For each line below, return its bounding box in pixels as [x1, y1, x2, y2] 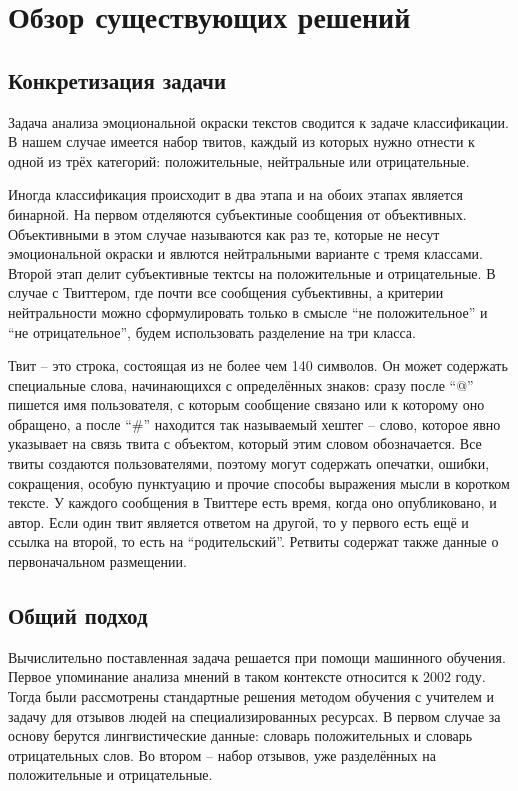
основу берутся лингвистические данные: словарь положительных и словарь [8, 725, 473, 746]
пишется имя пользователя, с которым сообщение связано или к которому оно [8, 394, 485, 415]
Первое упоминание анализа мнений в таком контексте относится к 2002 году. [8, 666, 486, 687]
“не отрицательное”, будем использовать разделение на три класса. [8, 321, 416, 342]
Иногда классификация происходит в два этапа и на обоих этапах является [8, 184, 463, 205]
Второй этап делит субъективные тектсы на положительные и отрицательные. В [8, 262, 496, 283]
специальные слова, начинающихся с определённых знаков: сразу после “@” [8, 374, 474, 395]
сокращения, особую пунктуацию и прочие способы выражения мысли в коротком [8, 472, 510, 493]
